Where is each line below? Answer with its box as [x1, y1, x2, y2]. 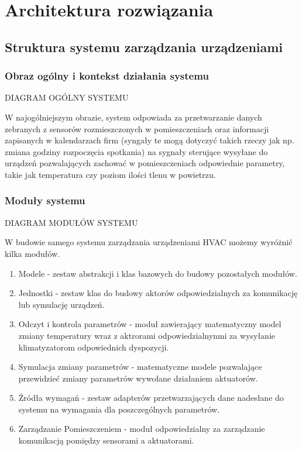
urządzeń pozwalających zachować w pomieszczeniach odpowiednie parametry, [5, 157, 285, 169]
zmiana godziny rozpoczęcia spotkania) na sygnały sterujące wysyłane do [5, 145, 268, 157]
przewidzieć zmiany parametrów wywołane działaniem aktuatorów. [18, 372, 258, 384]
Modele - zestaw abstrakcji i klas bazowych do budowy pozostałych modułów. [18, 267, 297, 279]
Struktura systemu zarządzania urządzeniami [5, 37, 283, 56]
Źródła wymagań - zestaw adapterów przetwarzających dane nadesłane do [18, 391, 284, 404]
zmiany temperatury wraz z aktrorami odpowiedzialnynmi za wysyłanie [18, 329, 275, 341]
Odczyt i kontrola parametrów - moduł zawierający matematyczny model [18, 318, 282, 330]
